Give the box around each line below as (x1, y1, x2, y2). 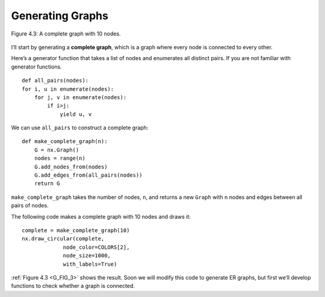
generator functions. (11, 63, 63, 70)
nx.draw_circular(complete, (22, 235, 105, 242)
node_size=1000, (63, 253, 111, 259)
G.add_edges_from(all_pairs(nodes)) (34, 172, 143, 179)
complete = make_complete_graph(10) (22, 227, 130, 234)
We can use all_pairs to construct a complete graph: (11, 124, 149, 132)
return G (34, 180, 60, 187)
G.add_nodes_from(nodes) (34, 163, 108, 170)
